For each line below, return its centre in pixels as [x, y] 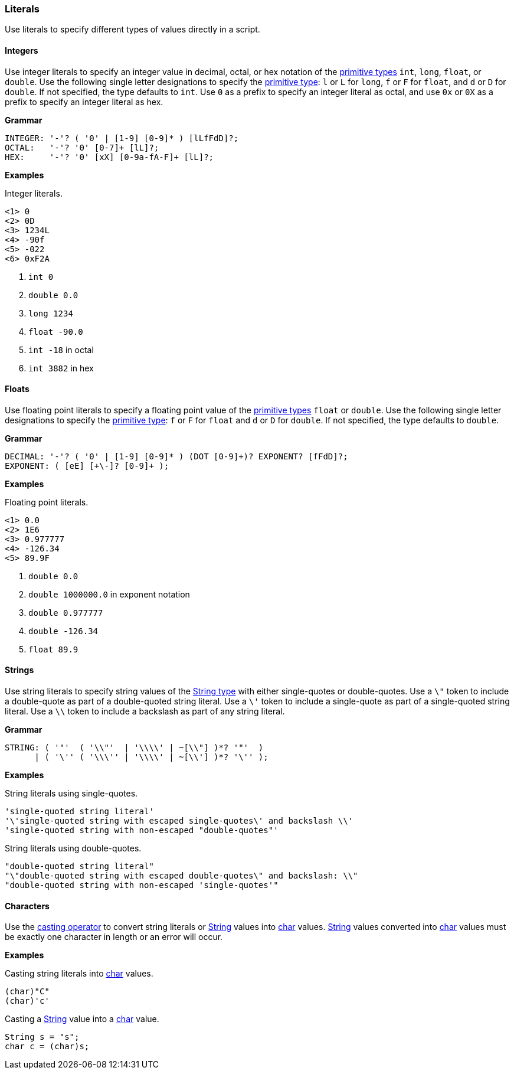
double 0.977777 [66, 613]
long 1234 [51, 313]
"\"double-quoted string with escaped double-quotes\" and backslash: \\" [181, 876]
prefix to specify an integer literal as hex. [84, 102]
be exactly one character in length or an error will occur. [114, 937]
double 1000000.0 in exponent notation [109, 594]
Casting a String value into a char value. [82, 1019]
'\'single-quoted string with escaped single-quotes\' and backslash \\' [179, 821]
